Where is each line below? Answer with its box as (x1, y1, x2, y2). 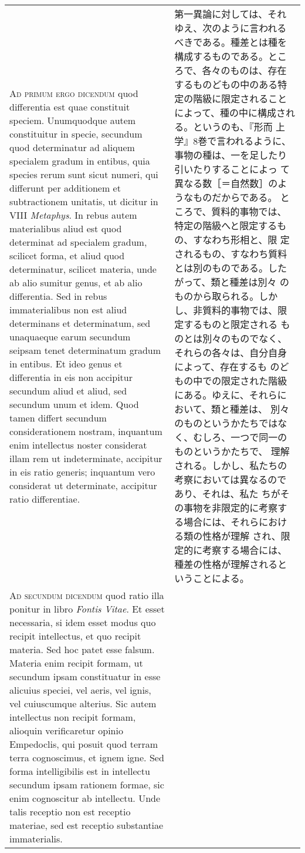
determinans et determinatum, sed (9, 316, 151, 330)
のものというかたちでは (174, 416, 278, 430)
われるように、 (226, 134, 291, 148)
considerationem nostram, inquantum (9, 424, 162, 438)
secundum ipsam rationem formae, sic (9, 778, 164, 791)
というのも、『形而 (193, 120, 273, 133)
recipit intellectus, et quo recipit (9, 629, 141, 643)
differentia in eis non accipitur (9, 370, 133, 384)
